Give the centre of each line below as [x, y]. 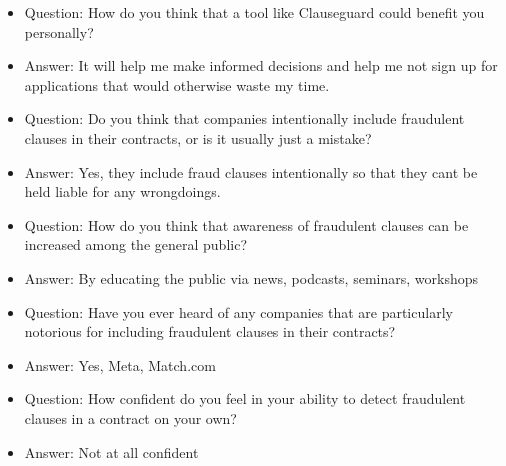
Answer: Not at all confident [111, 451]
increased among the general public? [136, 244]
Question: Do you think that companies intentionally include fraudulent [244, 118]
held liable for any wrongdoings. [122, 191]
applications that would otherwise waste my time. [177, 84]
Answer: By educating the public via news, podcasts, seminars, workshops [251, 277]
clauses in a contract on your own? [130, 417]
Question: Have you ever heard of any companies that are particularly [238, 311]
